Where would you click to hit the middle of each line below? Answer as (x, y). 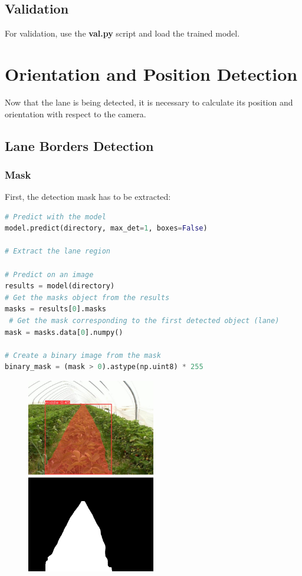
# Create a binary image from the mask (83, 355)
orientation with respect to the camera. (75, 113)
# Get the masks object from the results (87, 297)
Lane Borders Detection (79, 145)
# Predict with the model (55, 217)
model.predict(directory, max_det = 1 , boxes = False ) (106, 228)
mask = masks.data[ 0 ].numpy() (64, 332)
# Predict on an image (49, 274)
